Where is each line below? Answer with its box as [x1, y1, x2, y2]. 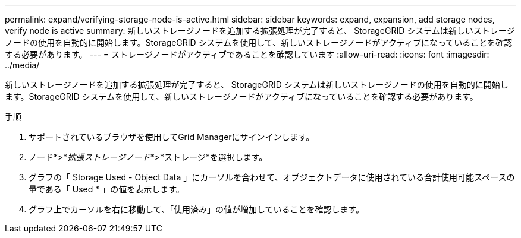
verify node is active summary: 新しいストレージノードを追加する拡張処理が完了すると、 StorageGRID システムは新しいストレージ [5, 26, 515, 36]
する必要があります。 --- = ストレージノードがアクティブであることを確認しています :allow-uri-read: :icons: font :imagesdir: [5, 49, 489, 59]
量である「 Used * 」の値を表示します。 [29, 184, 184, 194]
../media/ [5, 60, 40, 70]
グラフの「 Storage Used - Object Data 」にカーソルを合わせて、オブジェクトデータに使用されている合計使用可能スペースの [29, 172, 515, 182]
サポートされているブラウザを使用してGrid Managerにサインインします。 [29, 132, 315, 142]
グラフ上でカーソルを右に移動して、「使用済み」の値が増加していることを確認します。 [29, 204, 365, 214]
